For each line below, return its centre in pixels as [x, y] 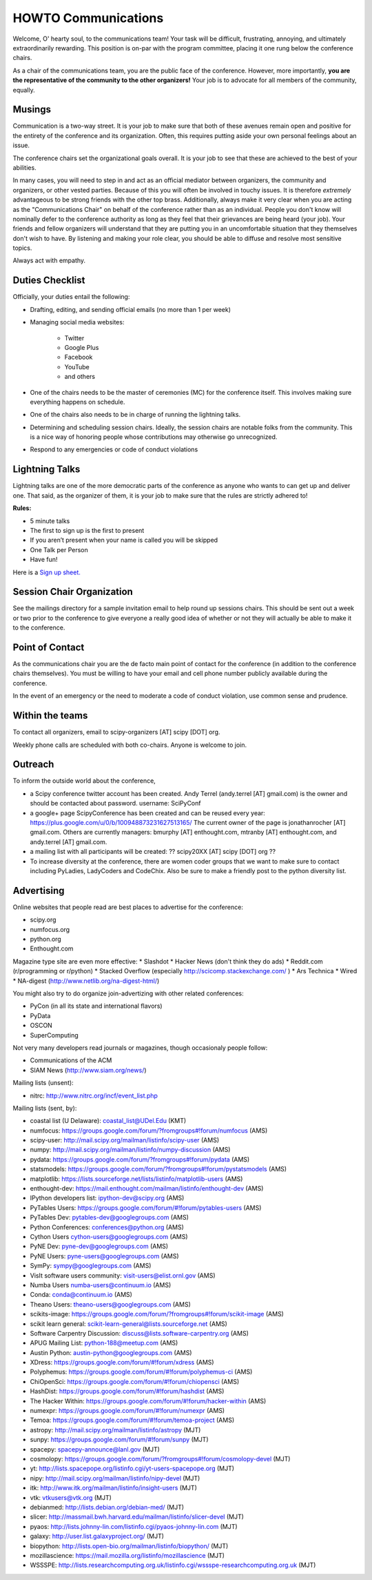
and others [80, 377]
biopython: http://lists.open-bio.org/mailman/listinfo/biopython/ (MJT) [129, 1545]
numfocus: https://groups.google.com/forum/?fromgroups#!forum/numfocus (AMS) [149, 1130]
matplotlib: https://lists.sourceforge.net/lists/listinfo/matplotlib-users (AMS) [136, 1179]
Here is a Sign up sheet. [46, 572]
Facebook [79, 357]
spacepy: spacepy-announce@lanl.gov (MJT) [95, 1449]
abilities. [25, 167]
